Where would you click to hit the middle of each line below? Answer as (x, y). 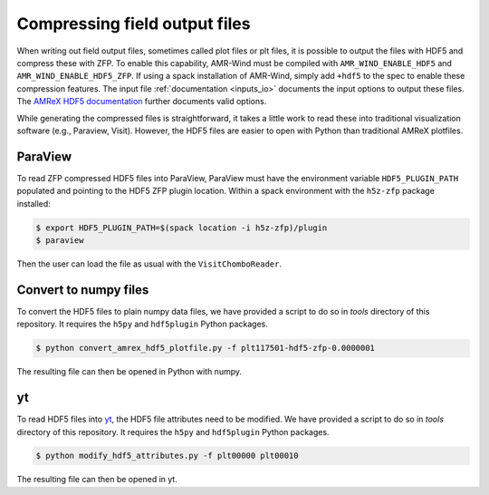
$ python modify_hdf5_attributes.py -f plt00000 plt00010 (167, 456)
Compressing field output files (134, 24)
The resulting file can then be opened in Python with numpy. (129, 372)
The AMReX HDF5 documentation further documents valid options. (142, 102)
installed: (34, 203)
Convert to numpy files (83, 290)
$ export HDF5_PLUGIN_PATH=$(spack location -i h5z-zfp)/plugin (182, 228)
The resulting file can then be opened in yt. (97, 480)
